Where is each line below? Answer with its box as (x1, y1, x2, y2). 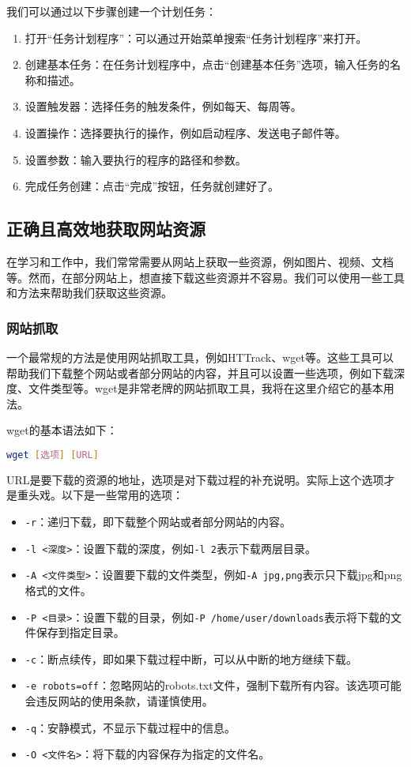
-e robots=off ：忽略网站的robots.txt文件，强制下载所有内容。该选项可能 (25, 677, 402, 694)
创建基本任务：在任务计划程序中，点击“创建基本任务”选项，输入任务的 (25, 56, 390, 73)
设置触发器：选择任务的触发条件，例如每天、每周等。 (25, 98, 302, 115)
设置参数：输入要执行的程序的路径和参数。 (25, 151, 247, 167)
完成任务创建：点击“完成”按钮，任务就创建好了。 (25, 178, 280, 194)
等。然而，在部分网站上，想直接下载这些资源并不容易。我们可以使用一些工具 (6, 269, 405, 285)
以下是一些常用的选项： (61, 487, 183, 503)
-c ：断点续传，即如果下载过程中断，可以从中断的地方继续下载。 (25, 650, 358, 667)
